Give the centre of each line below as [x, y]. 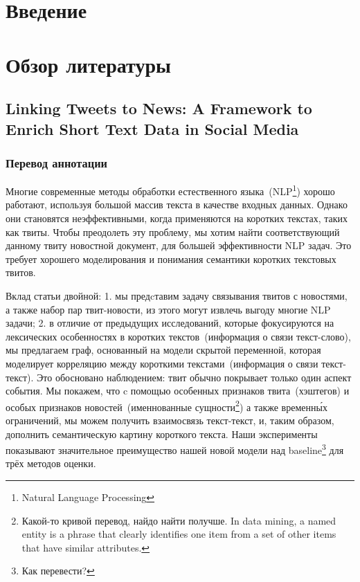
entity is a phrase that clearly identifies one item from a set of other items [179, 534]
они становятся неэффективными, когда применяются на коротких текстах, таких [177, 218]
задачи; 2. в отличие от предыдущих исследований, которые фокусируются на [170, 323]
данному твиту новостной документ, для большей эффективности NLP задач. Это [179, 245]
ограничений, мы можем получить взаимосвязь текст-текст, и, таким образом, [170, 420]
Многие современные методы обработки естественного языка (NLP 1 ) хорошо [170, 190]
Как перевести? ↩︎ [58, 571]
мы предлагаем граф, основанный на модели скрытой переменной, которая [163, 350]
